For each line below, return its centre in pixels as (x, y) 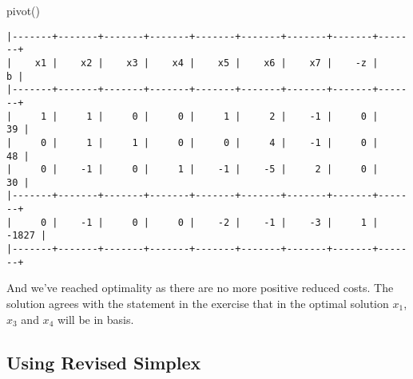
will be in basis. (95, 319)
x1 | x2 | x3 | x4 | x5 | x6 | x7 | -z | (206, 63)
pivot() (24, 10)
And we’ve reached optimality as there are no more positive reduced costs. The (200, 288)
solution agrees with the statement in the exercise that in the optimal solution (198, 303)
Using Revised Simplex (104, 362)
